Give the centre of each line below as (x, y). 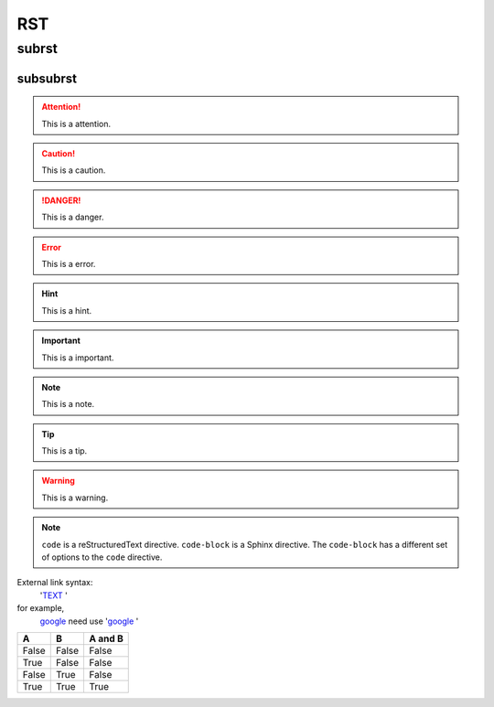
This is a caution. (74, 170)
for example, (41, 608)
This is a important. (78, 358)
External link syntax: (55, 583)
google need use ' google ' (89, 621)
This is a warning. (75, 498)
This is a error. (69, 263)
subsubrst (47, 78)
